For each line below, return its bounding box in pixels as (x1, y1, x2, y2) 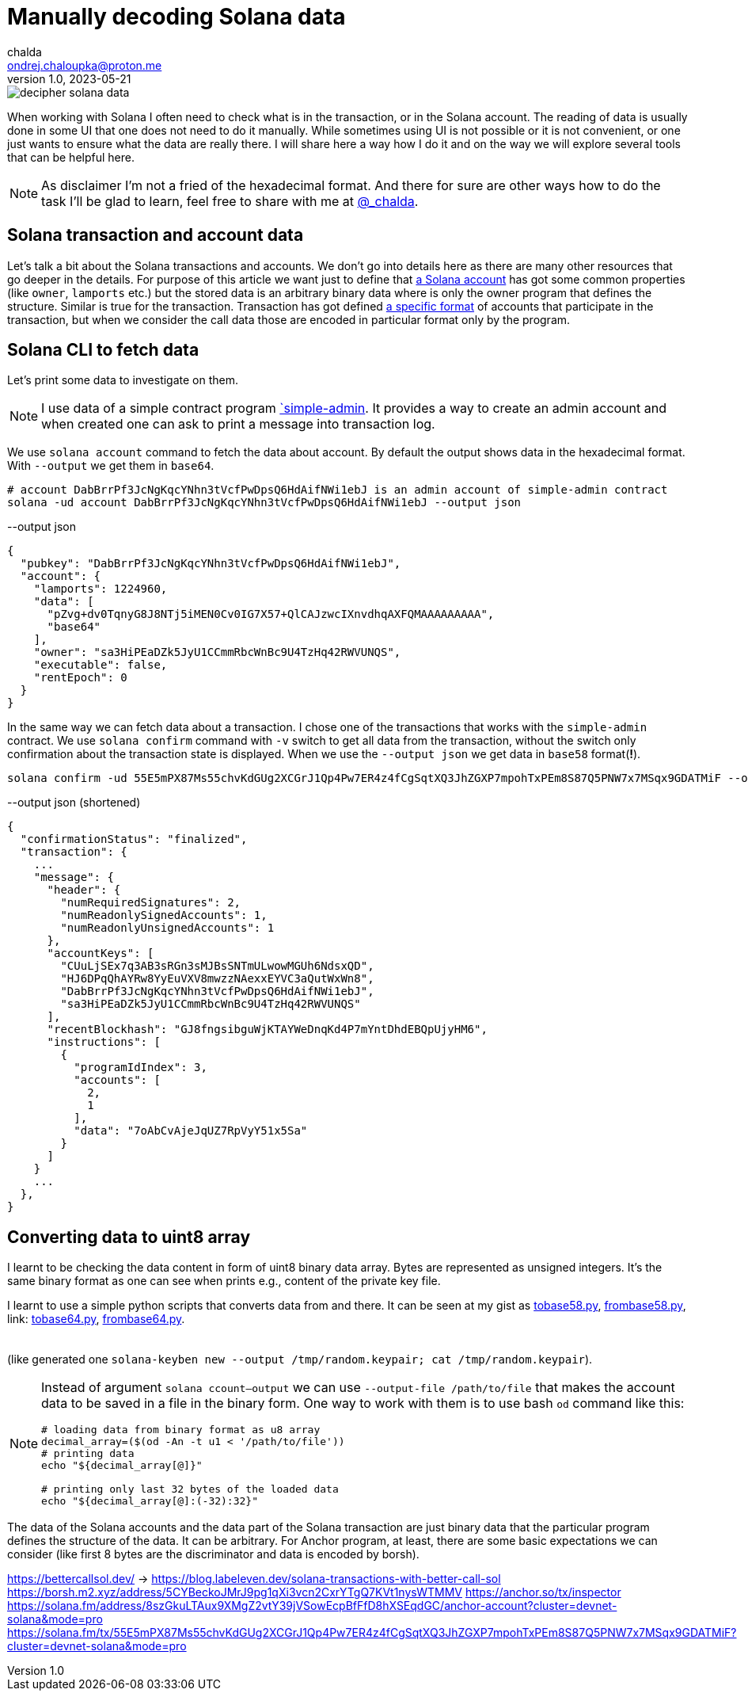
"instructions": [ (47, 1035, 161, 1049)
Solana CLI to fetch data (7, 340, 199, 360)
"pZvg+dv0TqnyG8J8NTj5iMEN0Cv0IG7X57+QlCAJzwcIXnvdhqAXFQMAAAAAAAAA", (47, 608, 495, 621)
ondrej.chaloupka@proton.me (7, 58, 162, 72)
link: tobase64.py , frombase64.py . (7, 1312, 185, 1326)
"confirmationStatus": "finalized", (20, 833, 248, 846)
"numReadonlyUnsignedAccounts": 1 (60, 921, 275, 935)
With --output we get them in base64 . (7, 459, 215, 473)
